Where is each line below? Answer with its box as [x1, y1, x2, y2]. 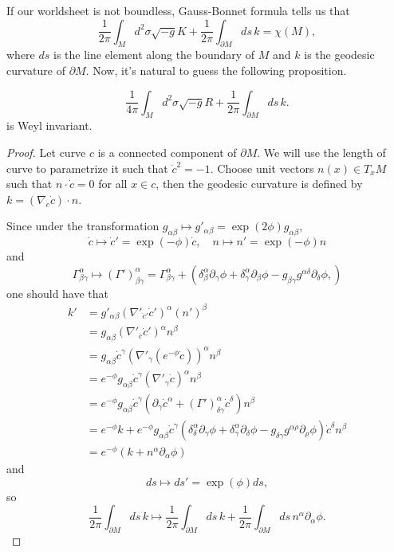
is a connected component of [97, 143, 237, 160]
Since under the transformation [6, 217, 160, 234]
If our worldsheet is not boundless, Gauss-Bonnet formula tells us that [6, 2, 350, 18]
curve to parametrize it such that [6, 159, 168, 176]
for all [98, 175, 128, 192]
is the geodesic [304, 46, 375, 63]
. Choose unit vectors [210, 159, 314, 176]
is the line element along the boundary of [53, 46, 255, 63]
